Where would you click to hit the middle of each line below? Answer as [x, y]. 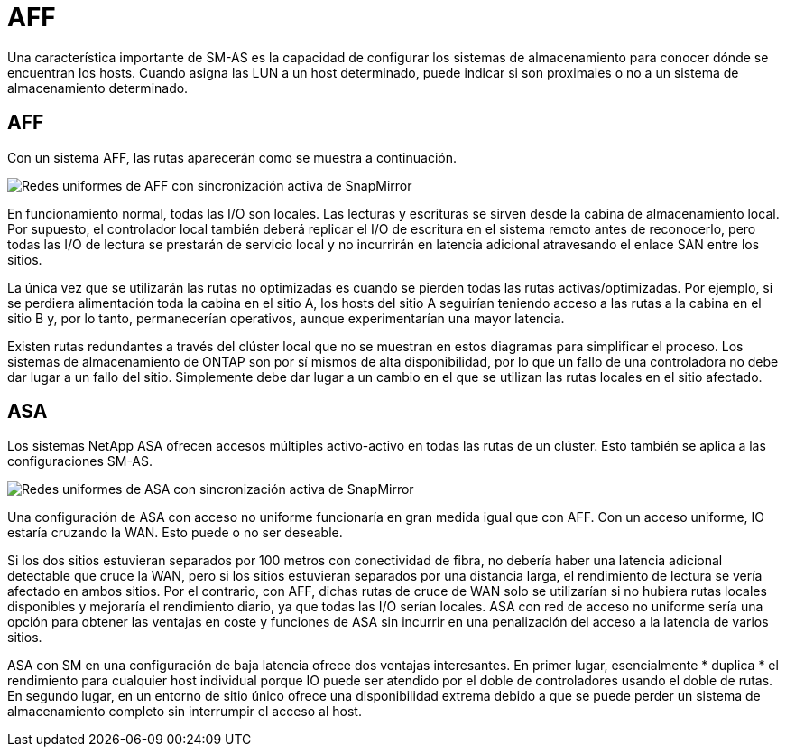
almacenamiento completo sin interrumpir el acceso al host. [185, 712]
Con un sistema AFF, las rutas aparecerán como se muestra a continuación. [232, 157]
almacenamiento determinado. [98, 88]
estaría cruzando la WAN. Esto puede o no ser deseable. [175, 533]
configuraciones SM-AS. [80, 461]
